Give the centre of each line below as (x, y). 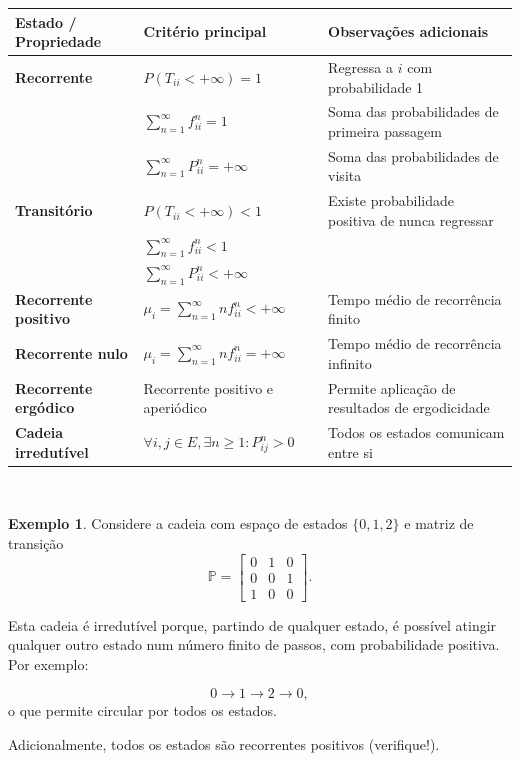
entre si (350, 451)
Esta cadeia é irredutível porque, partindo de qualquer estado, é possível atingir (252, 624)
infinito (350, 362)
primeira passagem (385, 130)
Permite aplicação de (392, 387)
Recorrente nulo (71, 353)
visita (345, 175)
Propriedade (58, 41)
